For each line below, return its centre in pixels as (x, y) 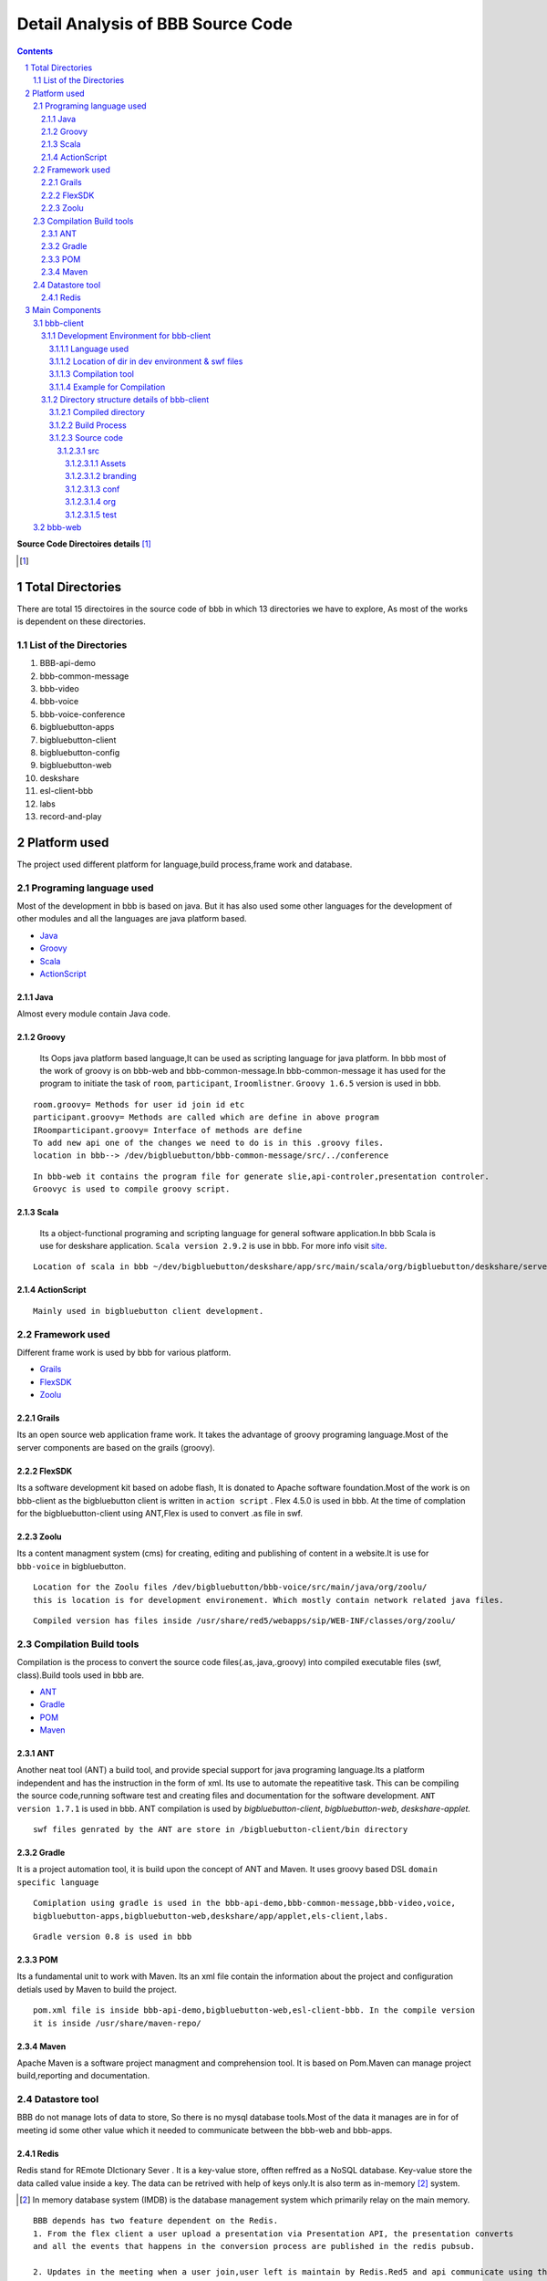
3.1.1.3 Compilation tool (91, 374)
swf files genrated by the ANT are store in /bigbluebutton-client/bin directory (221, 1830)
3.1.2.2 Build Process (88, 425)
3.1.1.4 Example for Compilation (107, 387)
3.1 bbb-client (58, 323)
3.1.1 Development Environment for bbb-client (126, 336)
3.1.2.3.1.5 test (91, 515)
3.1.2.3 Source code (86, 438)
